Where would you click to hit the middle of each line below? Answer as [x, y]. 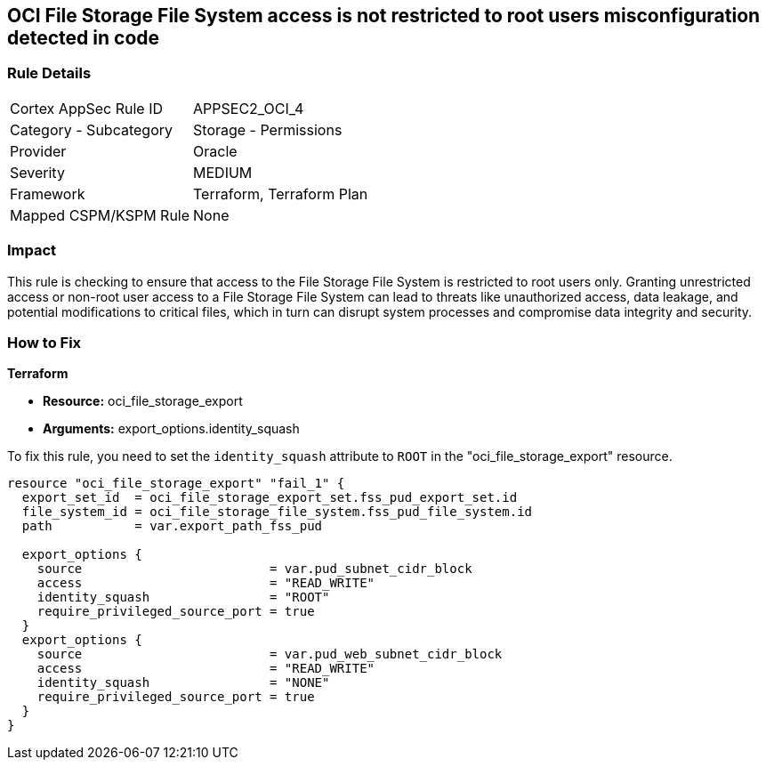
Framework [48, 194]
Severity [37, 172]
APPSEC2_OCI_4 [249, 108]
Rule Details [49, 73]
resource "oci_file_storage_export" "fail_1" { [176, 484]
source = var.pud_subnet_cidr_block [254, 569]
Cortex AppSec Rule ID [87, 108]
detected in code [84, 38]
